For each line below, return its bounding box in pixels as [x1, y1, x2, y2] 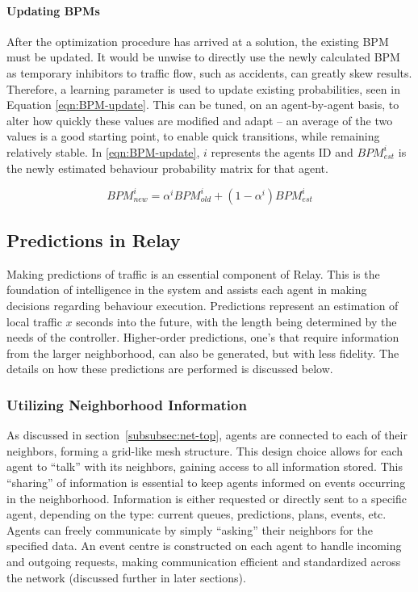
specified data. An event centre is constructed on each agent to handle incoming [6, 537, 402, 554]
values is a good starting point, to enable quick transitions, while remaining [6, 128, 380, 145]
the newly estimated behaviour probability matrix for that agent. [6, 159, 328, 176]
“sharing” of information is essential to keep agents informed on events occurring [6, 474, 406, 490]
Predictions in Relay [6, 228, 181, 253]
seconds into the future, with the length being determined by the [76, 313, 397, 330]
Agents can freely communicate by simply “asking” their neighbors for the [6, 521, 373, 538]
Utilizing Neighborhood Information [6, 394, 247, 414]
